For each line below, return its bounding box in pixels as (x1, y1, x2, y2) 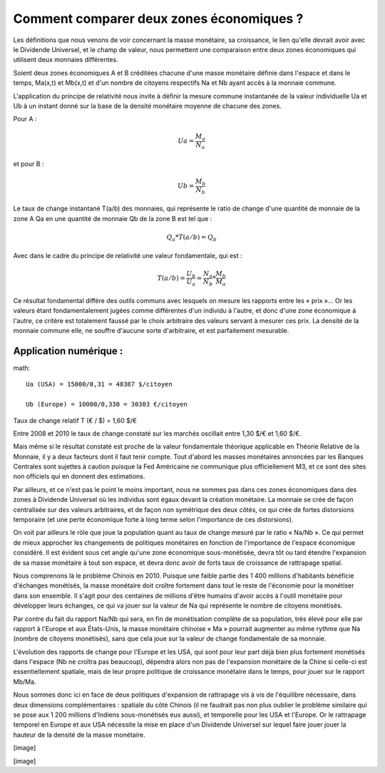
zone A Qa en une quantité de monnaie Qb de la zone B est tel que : (13, 214, 212, 222)
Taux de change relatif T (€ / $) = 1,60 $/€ (13, 416, 137, 424)
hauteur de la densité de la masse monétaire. (13, 730, 145, 739)
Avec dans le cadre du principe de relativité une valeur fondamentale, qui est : (13, 252, 242, 260)
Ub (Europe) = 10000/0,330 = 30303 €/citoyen (26, 400, 188, 409)
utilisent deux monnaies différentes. (13, 56, 118, 64)
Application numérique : (13, 344, 123, 357)
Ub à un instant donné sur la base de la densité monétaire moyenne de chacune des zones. (13, 101, 282, 110)
